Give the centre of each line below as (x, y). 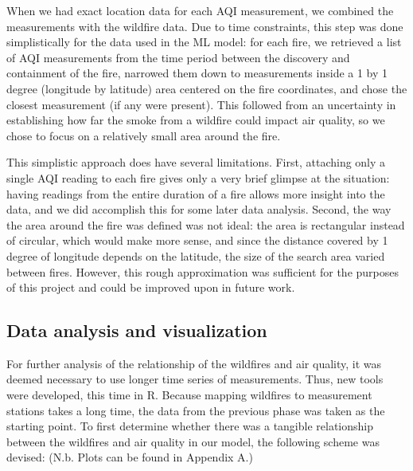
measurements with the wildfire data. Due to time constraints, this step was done (205, 26)
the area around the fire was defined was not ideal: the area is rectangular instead (206, 224)
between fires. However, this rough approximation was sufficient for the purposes (203, 271)
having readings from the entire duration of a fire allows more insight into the (196, 193)
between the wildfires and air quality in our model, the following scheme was (193, 441)
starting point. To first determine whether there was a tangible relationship (190, 426)
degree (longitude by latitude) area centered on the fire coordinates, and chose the (207, 88)
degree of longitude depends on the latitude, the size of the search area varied (196, 255)
